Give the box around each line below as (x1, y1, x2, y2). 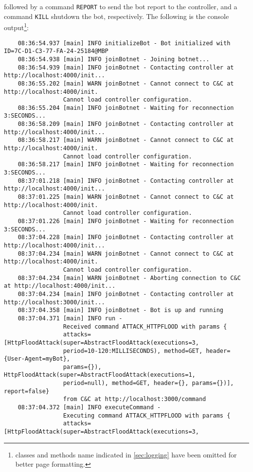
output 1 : (4, 21, 29, 32)
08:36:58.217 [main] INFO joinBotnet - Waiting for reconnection (18, 161, 234, 168)
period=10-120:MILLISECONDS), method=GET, (63, 347, 203, 354)
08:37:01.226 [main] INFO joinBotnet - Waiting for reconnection (18, 218, 234, 225)
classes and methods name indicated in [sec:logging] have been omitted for (15, 449, 237, 459)
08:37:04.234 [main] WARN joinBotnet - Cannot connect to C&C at (18, 250, 234, 257)
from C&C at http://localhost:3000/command (63, 396, 206, 403)
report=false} (4, 387, 50, 395)
